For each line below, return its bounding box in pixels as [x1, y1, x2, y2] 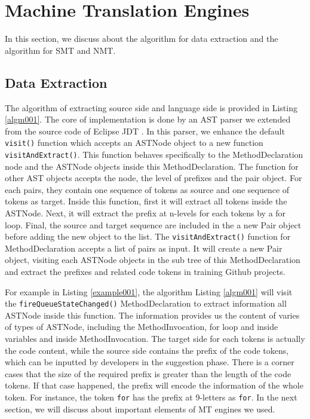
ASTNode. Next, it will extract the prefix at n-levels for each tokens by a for [5, 206, 286, 219]
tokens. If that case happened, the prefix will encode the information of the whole [5, 379, 303, 392]
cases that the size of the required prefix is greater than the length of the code [5, 367, 291, 380]
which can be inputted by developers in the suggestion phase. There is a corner [5, 356, 294, 368]
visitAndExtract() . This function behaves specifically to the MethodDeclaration [5, 148, 303, 160]
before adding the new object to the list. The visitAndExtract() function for [5, 230, 291, 243]
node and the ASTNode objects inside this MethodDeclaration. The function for [5, 160, 299, 172]
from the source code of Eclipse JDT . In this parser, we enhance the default [5, 124, 285, 137]
